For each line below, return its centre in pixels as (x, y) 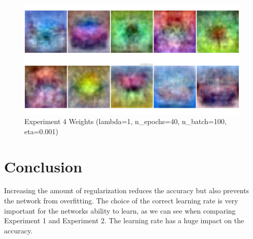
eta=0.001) (41, 131)
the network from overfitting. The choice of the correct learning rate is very (121, 201)
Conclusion (43, 166)
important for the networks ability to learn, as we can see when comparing (120, 210)
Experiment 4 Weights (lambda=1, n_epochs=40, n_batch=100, (125, 121)
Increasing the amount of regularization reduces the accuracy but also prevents (127, 190)
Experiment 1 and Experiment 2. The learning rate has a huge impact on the (124, 220)
